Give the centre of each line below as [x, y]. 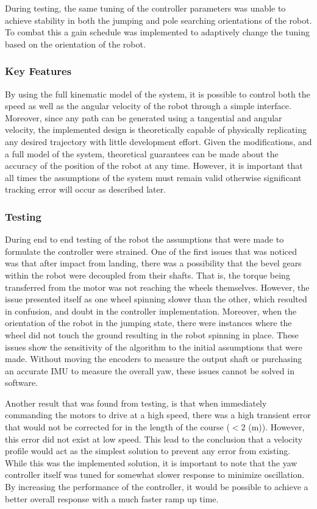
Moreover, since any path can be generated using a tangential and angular [144, 117]
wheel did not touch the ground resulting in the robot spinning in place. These [152, 334]
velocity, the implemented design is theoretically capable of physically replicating [156, 130]
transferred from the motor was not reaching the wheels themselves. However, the [157, 287]
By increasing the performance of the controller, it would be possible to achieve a [157, 487]
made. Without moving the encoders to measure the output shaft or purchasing [154, 359]
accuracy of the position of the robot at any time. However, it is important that [154, 166]
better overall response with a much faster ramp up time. [112, 498]
